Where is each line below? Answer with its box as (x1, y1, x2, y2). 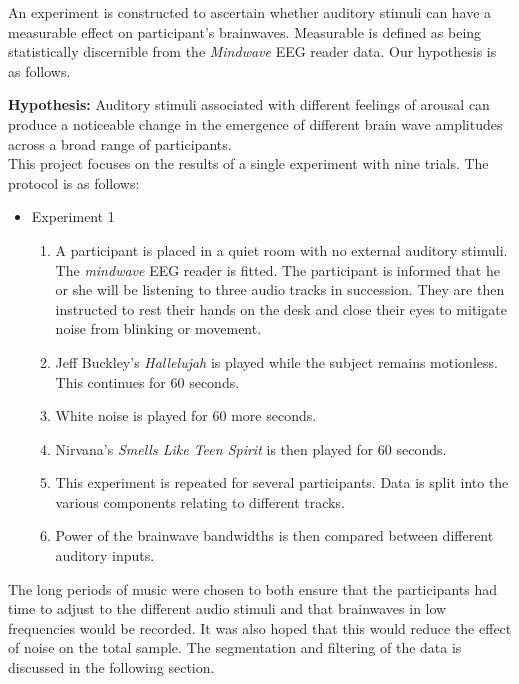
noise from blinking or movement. (55, 318, 262, 339)
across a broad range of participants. (8, 133, 232, 154)
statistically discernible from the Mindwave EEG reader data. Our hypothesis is (8, 41, 497, 62)
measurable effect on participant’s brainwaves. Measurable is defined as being (8, 21, 482, 42)
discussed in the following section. (8, 657, 215, 678)
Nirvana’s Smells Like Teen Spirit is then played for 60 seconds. (55, 438, 447, 459)
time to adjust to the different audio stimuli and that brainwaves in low (8, 598, 447, 619)
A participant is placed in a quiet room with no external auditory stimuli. (55, 239, 508, 260)
